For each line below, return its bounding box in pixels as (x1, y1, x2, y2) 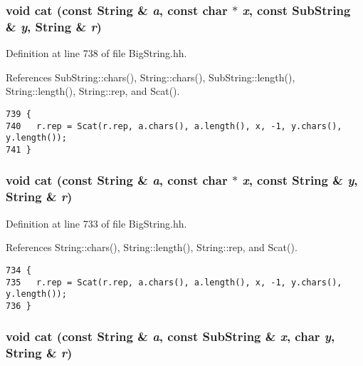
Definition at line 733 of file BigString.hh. (6, 215, 187, 230)
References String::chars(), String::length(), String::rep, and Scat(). (6, 240, 298, 255)
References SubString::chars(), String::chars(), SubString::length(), (6, 69, 295, 84)
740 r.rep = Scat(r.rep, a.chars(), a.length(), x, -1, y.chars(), (6, 121, 342, 131)
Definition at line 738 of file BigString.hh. (6, 46, 187, 61)
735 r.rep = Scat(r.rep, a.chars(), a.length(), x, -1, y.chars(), (6, 277, 342, 288)
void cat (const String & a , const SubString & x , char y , (6, 327, 335, 345)
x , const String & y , (242, 171, 358, 189)
